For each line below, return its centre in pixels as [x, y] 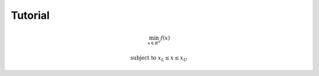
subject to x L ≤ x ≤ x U [159, 59]
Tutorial [30, 15]
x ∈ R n [154, 43]
